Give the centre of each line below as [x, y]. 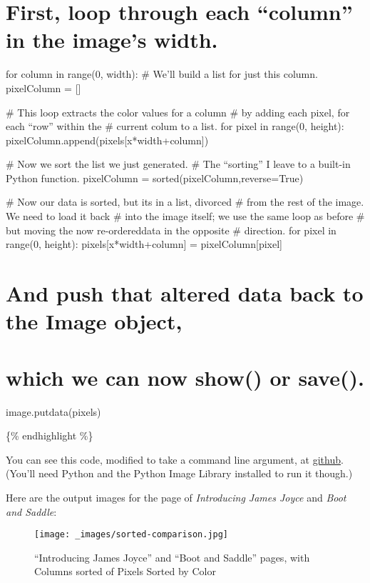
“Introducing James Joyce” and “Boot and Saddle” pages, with [172, 557]
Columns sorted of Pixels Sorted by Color [125, 571]
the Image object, [94, 321]
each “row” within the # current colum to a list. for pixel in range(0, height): [175, 126]
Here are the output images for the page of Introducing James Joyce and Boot [176, 497]
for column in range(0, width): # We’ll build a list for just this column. [162, 74]
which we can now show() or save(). [185, 377]
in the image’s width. [112, 40]
